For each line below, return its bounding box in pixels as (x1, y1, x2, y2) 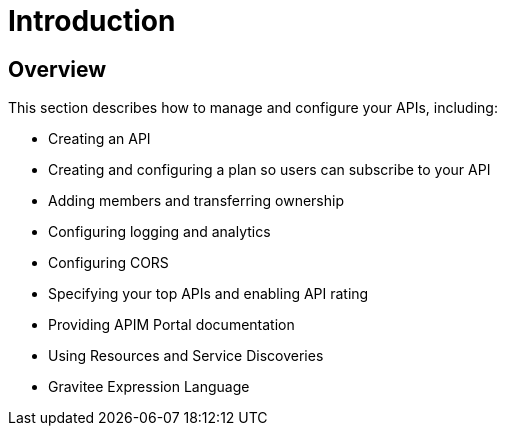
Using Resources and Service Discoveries (48, 347, 324, 365)
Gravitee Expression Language (48, 378, 250, 396)
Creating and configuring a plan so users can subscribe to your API (48, 161, 491, 179)
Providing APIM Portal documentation (48, 316, 295, 334)
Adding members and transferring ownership (48, 192, 344, 210)
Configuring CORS (48, 254, 169, 272)
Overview (8, 56, 107, 82)
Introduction (8, 4, 176, 38)
